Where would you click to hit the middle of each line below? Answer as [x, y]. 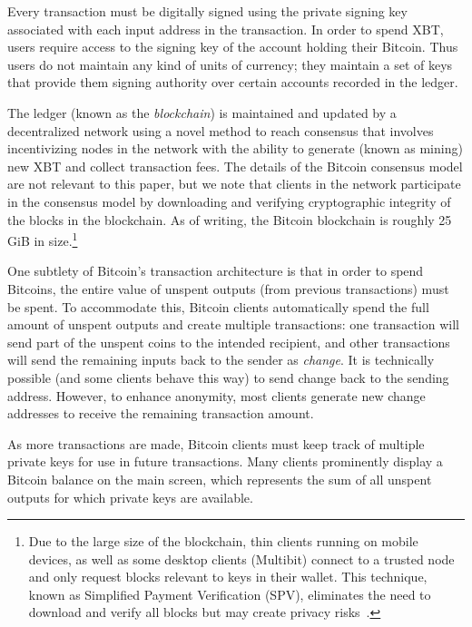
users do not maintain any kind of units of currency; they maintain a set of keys [230, 64]
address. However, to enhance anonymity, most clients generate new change [216, 395]
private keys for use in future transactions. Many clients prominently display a [225, 461]
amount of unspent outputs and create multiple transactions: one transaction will [233, 324]
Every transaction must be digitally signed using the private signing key [207, 11]
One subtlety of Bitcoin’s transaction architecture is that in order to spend [216, 271]
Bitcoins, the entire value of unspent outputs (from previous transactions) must [228, 288]
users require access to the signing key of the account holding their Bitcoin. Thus [233, 47]
